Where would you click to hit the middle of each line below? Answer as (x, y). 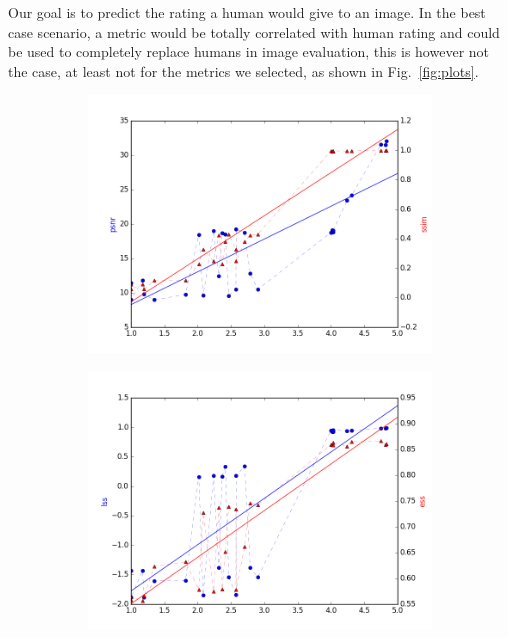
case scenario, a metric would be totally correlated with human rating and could (254, 31)
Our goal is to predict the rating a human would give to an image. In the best (247, 12)
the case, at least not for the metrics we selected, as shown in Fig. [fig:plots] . (243, 70)
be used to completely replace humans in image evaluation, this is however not (249, 51)
